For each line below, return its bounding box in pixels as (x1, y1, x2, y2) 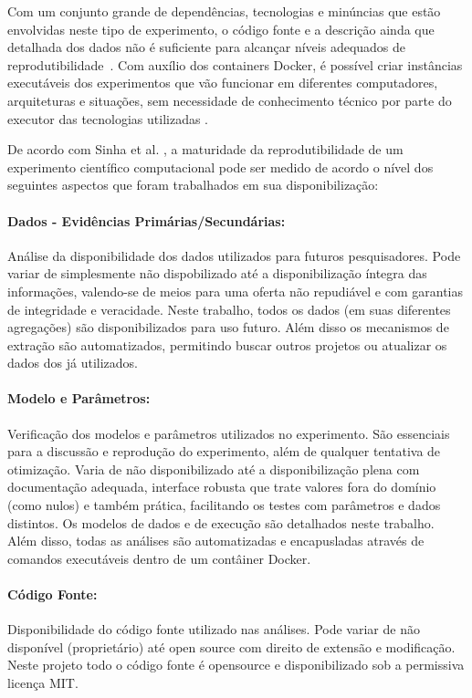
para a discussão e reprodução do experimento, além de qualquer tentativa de (7, 442, 441, 461)
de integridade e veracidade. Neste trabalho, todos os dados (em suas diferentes (7, 299, 451, 318)
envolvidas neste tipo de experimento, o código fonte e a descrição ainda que (7, 19, 435, 38)
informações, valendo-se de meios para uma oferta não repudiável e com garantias (7, 281, 464, 300)
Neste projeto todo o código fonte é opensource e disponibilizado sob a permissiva (7, 655, 465, 674)
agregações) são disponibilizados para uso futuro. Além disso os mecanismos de (7, 318, 449, 337)
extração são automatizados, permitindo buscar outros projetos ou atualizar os (7, 335, 447, 354)
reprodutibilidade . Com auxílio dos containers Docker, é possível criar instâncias (7, 55, 463, 74)
